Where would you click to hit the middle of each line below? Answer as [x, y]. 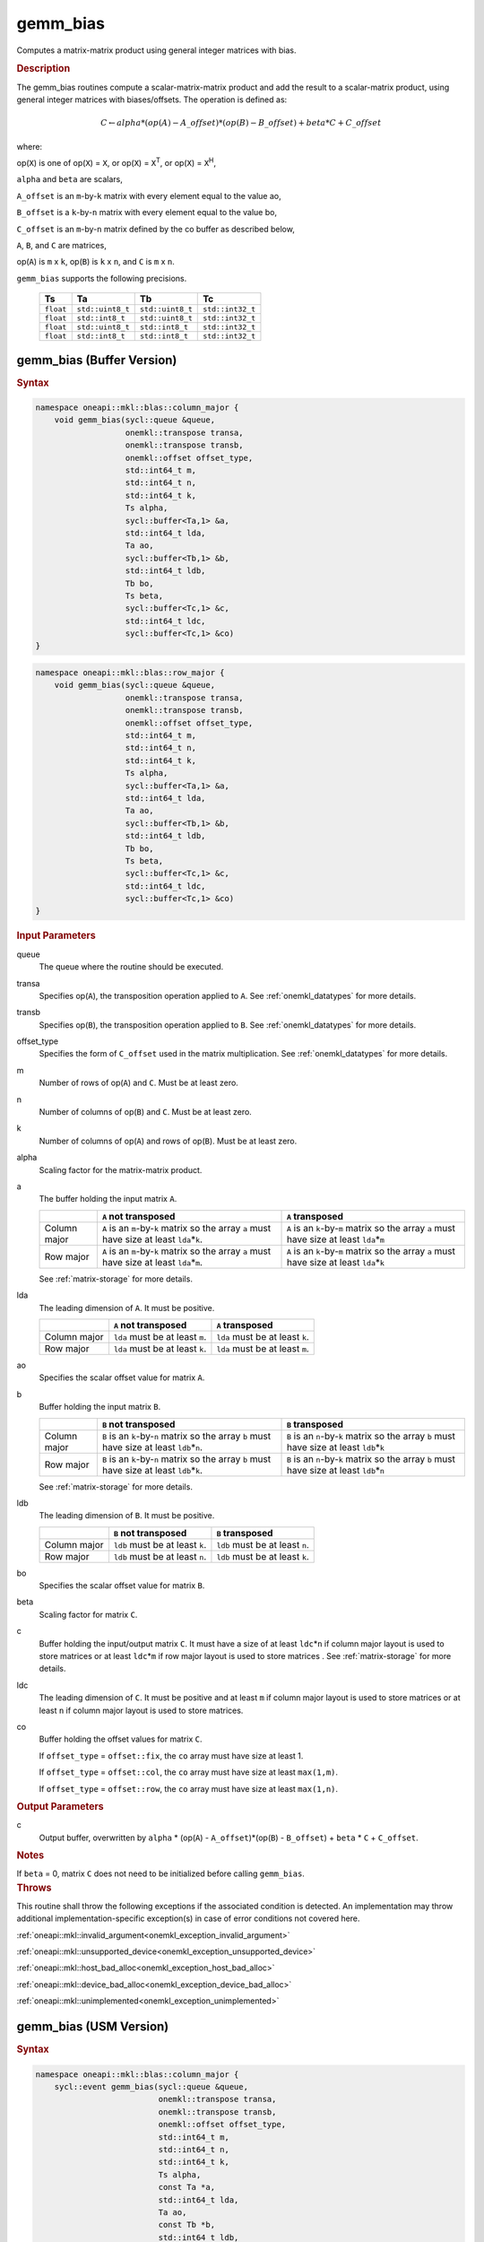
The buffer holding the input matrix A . [108, 1199]
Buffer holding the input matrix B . [100, 1407]
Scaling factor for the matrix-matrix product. [121, 1169]
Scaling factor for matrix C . [88, 1614]
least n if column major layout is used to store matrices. [141, 1710]
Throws [34, 1888]
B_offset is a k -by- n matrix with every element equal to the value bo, [147, 213]
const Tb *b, [186, 2225]
